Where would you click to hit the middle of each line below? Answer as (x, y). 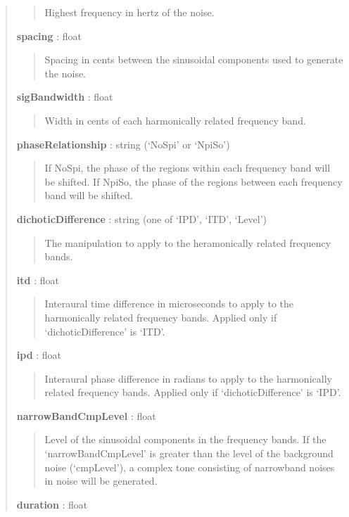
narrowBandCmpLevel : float (86, 415)
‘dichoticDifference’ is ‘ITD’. (105, 331)
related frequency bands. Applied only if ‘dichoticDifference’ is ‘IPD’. (193, 392)
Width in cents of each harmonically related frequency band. (175, 120)
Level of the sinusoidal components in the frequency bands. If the (185, 439)
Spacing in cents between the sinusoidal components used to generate (194, 59)
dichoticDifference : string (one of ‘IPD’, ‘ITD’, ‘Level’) (142, 218)
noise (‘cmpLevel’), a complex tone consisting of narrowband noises (190, 467)
